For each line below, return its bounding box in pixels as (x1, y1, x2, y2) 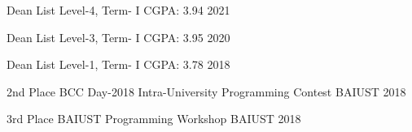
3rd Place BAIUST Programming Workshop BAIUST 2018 (7, 110, 301, 127)
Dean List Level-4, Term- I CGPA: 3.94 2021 (7, 2, 230, 18)
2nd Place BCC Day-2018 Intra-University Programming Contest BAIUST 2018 (7, 83, 406, 100)
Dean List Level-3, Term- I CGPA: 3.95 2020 (7, 28, 230, 45)
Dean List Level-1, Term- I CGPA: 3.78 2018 (7, 56, 230, 73)
